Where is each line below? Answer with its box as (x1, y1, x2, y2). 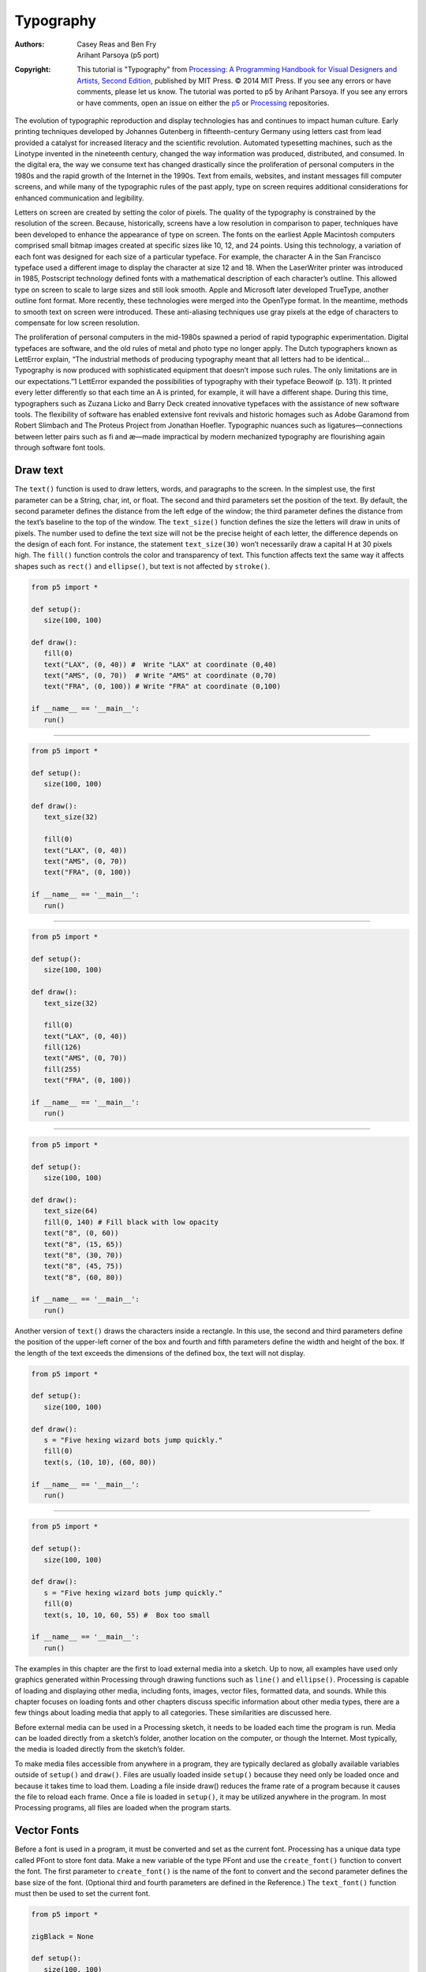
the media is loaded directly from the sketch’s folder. (14, 1744, 185, 1754)
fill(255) (43, 1065, 82, 1074)
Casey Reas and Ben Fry (77, 39, 157, 49)
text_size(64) (43, 1207, 99, 1216)
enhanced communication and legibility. (14, 193, 145, 203)
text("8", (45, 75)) (43, 1262, 124, 1271)
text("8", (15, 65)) (43, 1239, 124, 1249)
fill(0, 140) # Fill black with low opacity (43, 1217, 219, 1227)
